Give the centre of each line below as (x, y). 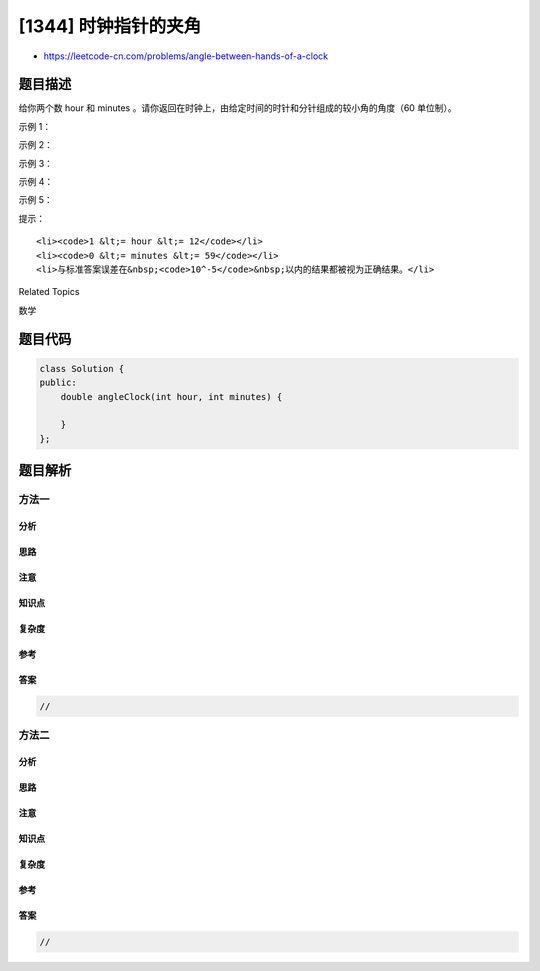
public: (58, 383)
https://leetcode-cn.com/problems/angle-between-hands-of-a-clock (186, 56)
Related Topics (49, 292)
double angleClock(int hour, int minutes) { (171, 396)
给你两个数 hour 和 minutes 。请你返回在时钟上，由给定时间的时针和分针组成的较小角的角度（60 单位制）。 (237, 108)
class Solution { (82, 368)
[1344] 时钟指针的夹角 (110, 26)
